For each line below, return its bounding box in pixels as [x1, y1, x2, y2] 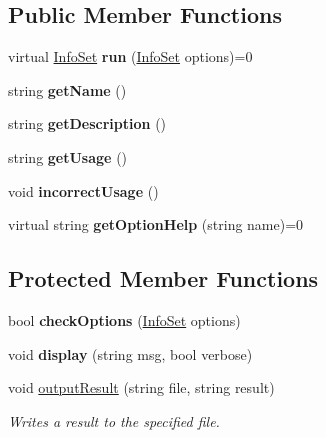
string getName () [8, 79, 127, 100]
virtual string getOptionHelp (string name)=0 [8, 214, 304, 235]
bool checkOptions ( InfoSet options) [8, 309, 241, 330]
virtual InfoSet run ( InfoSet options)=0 [8, 46, 253, 67]
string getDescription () [8, 113, 167, 134]
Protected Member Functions [8, 263, 319, 294]
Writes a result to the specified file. [8, 410, 220, 431]
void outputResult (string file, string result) [8, 377, 275, 398]
